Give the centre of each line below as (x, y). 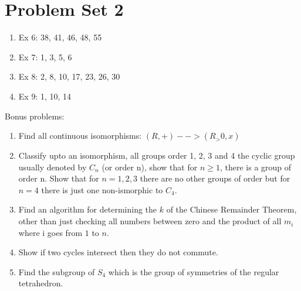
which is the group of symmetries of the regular (194, 271)
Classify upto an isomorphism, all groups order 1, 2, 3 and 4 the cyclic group (157, 155)
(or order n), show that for (150, 167)
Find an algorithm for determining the (88, 209)
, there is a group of (256, 167)
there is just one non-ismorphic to (102, 189)
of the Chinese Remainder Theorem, (231, 209)
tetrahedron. (41, 283)
